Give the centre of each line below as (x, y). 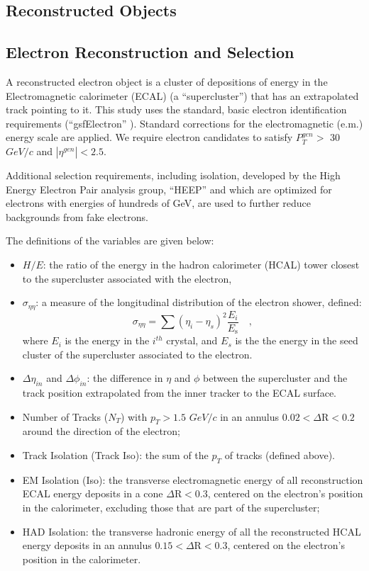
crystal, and (192, 340)
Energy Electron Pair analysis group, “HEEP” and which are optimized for (169, 189)
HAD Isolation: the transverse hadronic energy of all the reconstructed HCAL (192, 531)
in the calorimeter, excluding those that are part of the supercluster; (171, 508)
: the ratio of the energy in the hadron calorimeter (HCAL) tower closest (201, 264)
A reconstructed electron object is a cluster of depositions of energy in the (167, 81)
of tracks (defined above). (280, 455)
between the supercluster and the (275, 378)
